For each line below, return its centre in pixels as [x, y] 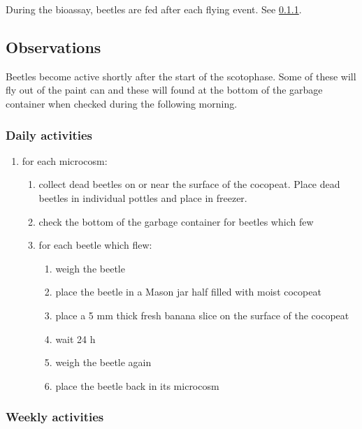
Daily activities [49, 134]
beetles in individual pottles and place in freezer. [143, 197]
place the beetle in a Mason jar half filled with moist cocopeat [188, 292]
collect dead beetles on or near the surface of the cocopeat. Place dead [189, 184]
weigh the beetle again [103, 362]
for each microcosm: [65, 160]
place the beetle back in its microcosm [137, 385]
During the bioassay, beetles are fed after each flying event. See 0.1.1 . [154, 9]
